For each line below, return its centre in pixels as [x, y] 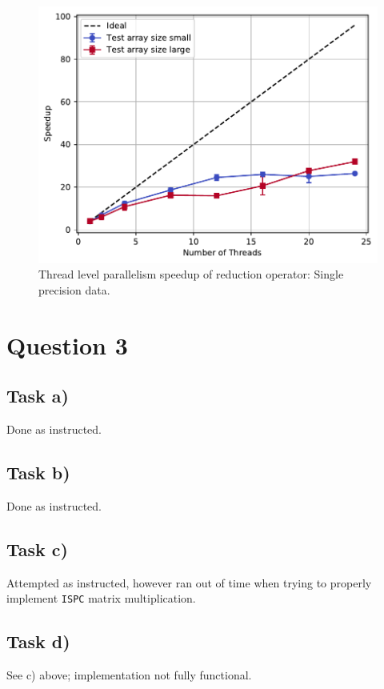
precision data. [74, 289]
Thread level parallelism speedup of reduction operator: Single [191, 274]
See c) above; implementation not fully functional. [129, 675]
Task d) [38, 641]
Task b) [38, 473]
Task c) [37, 549]
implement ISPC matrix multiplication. [101, 598]
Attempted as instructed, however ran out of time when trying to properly [189, 582]
